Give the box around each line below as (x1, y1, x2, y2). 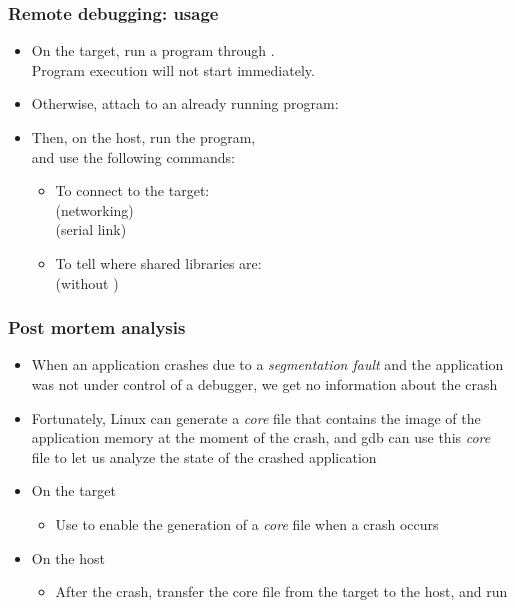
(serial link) (55, 219, 127, 240)
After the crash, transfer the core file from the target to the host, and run (55, 581, 508, 602)
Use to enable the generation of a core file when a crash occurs (55, 513, 439, 534)
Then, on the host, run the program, (31, 127, 256, 147)
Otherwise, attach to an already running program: (31, 93, 339, 114)
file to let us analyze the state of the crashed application (31, 446, 377, 467)
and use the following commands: (31, 146, 235, 167)
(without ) (55, 272, 119, 293)
